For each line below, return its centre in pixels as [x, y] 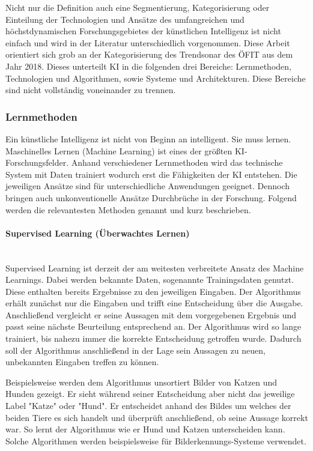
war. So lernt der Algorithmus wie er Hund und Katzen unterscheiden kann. [145, 429]
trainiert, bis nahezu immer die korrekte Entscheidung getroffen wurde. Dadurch [153, 338]
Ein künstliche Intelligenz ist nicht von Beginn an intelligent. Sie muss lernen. [148, 138]
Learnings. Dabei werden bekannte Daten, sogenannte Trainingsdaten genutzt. [150, 280]
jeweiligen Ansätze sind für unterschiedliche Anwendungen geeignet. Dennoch [148, 186]
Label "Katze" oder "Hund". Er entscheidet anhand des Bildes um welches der [148, 406]
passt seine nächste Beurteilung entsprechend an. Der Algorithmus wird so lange [153, 326]
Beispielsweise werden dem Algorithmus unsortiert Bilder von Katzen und [141, 382]
